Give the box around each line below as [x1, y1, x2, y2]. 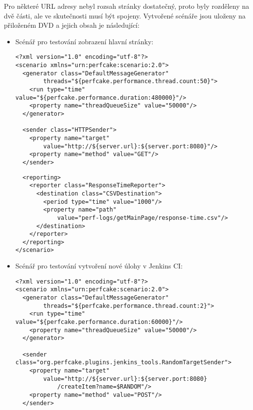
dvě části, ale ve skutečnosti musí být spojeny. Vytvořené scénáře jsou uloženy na [4, 10, 246, 20]
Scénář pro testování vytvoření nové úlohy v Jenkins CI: [15, 261, 183, 271]
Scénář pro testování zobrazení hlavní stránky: [15, 36, 154, 46]
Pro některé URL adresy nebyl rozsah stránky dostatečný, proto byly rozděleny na [4, 1, 250, 11]
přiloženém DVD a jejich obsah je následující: [4, 20, 140, 30]
